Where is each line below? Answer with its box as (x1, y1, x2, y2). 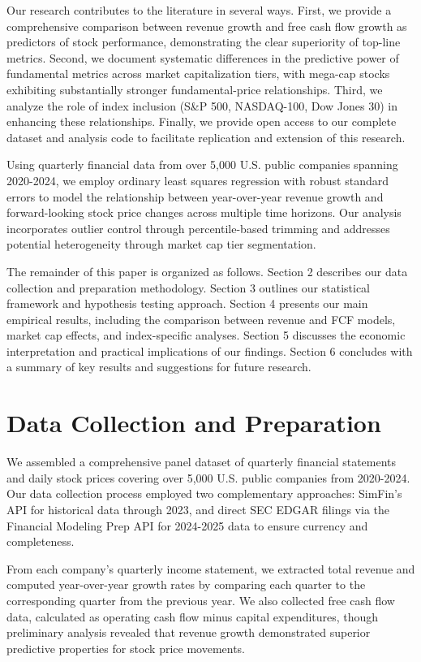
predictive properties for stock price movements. (6, 639, 246, 656)
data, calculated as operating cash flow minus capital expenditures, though (6, 608, 379, 625)
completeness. (6, 533, 75, 550)
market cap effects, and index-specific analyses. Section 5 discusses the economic (6, 327, 406, 344)
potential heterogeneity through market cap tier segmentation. (6, 236, 316, 253)
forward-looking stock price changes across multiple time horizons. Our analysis (6, 204, 402, 221)
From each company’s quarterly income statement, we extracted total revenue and (6, 560, 415, 577)
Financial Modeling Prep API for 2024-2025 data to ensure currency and (6, 517, 368, 534)
